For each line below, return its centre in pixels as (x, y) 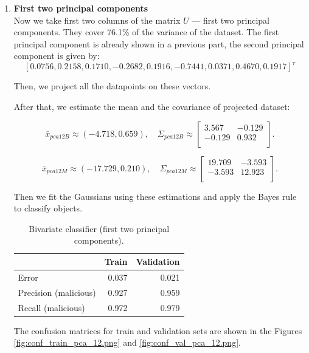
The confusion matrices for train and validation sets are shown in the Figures (158, 330)
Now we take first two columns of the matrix (97, 20)
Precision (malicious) (57, 292)
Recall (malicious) (51, 307)
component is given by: (57, 56)
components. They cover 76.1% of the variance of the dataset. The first (146, 32)
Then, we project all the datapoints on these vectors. (112, 86)
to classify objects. (48, 208)
